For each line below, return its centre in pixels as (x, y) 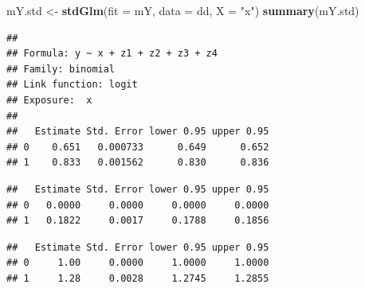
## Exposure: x (49, 100)
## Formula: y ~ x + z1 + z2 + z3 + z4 (112, 54)
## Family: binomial (61, 69)
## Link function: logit (72, 85)
